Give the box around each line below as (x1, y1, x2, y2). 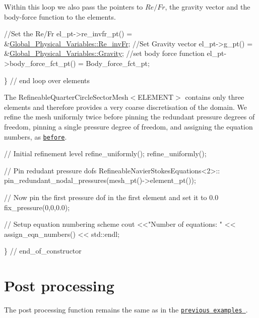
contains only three (185, 92, 244, 102)
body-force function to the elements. (4, 11, 116, 22)
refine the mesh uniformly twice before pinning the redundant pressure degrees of (4, 111, 255, 122)
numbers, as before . (4, 131, 67, 142)
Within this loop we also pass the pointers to (4, 2, 143, 12)
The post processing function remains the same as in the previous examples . (4, 304, 248, 315)
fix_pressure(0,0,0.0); (4, 202, 70, 212)
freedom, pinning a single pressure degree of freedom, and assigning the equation (4, 121, 253, 132)
